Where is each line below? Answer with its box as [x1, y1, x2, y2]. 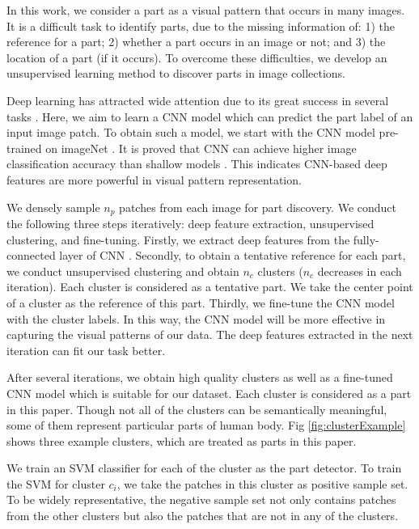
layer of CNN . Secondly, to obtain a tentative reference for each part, [59, 247, 406, 264]
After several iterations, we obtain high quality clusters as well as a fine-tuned [6, 369, 393, 386]
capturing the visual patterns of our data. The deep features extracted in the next [6, 326, 413, 343]
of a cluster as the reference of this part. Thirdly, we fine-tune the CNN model [6, 294, 395, 311]
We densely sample [6, 198, 100, 215]
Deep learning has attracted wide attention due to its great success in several [6, 91, 389, 108]
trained [6, 139, 42, 156]
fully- [353, 231, 379, 248]
